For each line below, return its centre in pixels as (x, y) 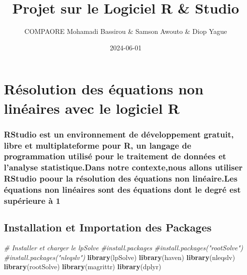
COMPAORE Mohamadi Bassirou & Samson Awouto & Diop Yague (126, 31)
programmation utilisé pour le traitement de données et (115, 156)
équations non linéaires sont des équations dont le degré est (123, 190)
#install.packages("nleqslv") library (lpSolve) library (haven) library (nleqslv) (120, 257)
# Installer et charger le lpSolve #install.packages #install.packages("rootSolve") (123, 248)
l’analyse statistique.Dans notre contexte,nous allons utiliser (123, 167)
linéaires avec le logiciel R (92, 108)
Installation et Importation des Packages (108, 227)
